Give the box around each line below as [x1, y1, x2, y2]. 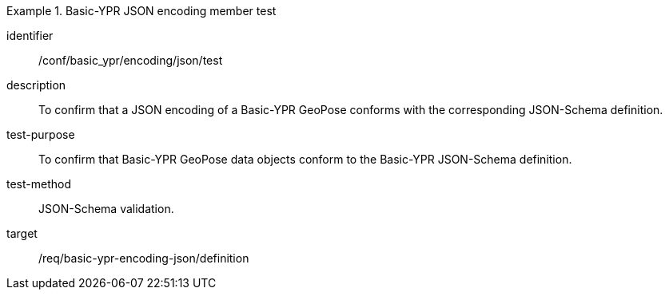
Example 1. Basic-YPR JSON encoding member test [6, 4, 277, 18]
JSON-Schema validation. [38, 202, 174, 215]
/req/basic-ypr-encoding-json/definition [38, 251, 249, 265]
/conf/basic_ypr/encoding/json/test [38, 53, 223, 67]
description [6, 78, 66, 92]
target [6, 227, 38, 240]
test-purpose [6, 128, 75, 141]
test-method [6, 177, 71, 191]
